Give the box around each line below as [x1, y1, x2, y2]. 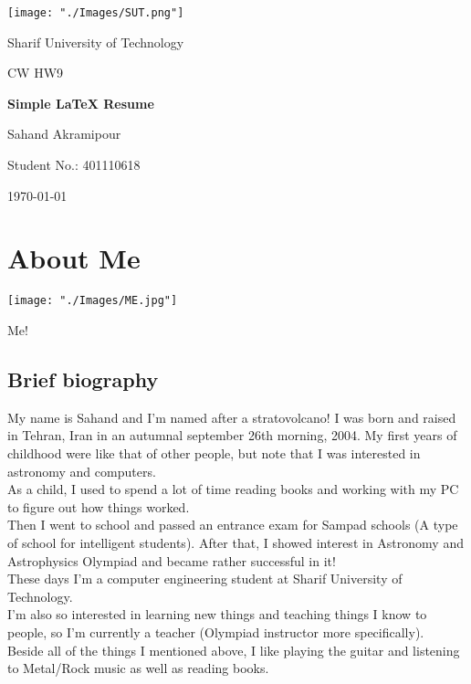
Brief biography [7, 364, 159, 393]
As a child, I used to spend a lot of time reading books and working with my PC [7, 479, 459, 499]
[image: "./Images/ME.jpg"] [7, 294, 178, 308]
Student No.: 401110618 [7, 155, 141, 174]
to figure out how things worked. [7, 497, 190, 516]
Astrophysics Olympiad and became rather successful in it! [7, 551, 336, 570]
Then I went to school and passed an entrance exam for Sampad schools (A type [7, 515, 458, 534]
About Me [7, 239, 141, 277]
